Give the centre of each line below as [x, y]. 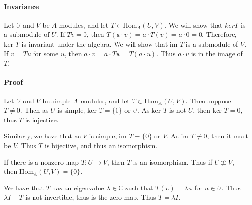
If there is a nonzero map [42, 162]
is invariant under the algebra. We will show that [95, 43]
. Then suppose [208, 100]
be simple [57, 100]
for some [46, 53]
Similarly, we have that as [42, 136]
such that [139, 187]
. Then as [34, 110]
